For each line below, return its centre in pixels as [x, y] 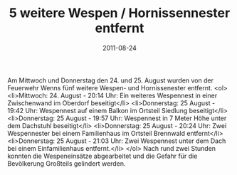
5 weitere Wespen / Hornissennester [120, 13]
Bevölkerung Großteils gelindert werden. [67, 163]
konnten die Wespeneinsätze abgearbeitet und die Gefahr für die [102, 156]
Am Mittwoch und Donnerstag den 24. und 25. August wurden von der [110, 80]
